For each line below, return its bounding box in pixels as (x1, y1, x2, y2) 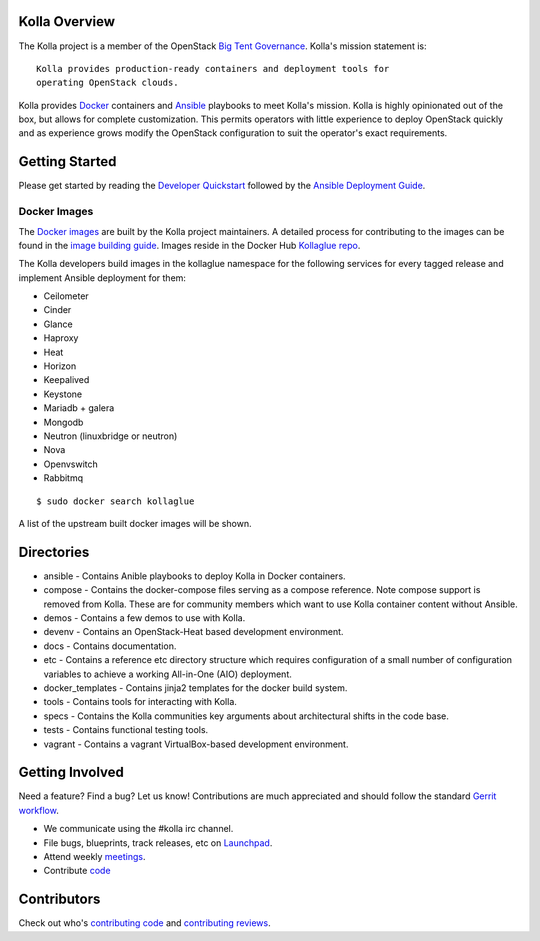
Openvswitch (43, 458, 99, 470)
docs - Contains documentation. (43, 640, 177, 652)
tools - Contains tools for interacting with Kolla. (43, 696, 237, 708)
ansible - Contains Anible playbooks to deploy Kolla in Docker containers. (43, 570, 346, 582)
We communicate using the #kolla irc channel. (43, 823, 234, 835)
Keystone (43, 388, 83, 400)
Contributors (18, 891, 101, 908)
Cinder (43, 304, 72, 316)
